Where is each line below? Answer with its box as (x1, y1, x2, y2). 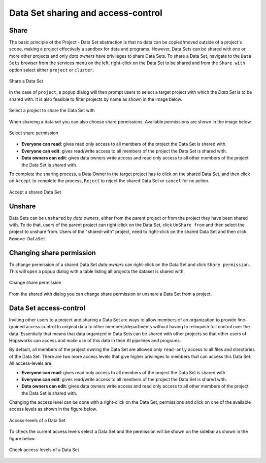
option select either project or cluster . (9, 67, 94, 73)
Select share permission (9, 130, 59, 136)
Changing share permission (9, 248, 96, 257)
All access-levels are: (9, 360, 53, 366)
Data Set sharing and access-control (9, 7, 163, 18)
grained (9, 324, 25, 330)
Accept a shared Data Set (9, 189, 62, 195)
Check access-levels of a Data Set (9, 447, 79, 453)
